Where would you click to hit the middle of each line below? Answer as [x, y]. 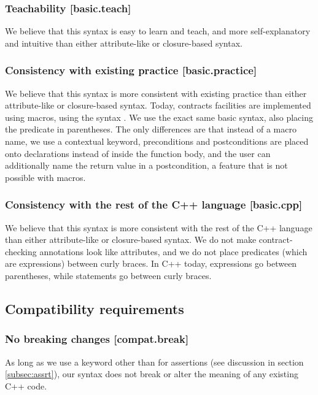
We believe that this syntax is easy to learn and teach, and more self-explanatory [158, 31]
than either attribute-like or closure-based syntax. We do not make [131, 240]
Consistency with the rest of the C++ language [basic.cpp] [154, 205]
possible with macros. [45, 177]
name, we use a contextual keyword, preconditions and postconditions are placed [157, 141]
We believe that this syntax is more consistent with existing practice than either [156, 93]
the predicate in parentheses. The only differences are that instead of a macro [151, 129]
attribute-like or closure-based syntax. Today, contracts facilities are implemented [158, 105]
